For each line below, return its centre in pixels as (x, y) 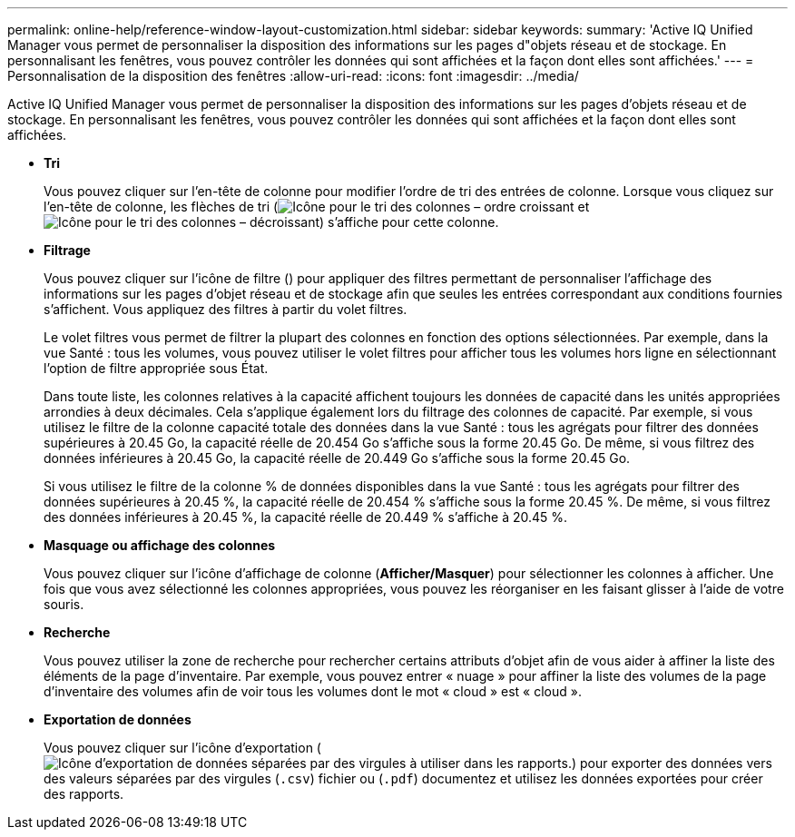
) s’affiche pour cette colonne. (409, 222)
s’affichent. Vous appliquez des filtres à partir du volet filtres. (226, 309)
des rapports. (84, 794)
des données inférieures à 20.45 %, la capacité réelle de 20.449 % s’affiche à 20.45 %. (306, 517)
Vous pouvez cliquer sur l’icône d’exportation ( (182, 748)
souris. (64, 604)
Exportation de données (118, 719)
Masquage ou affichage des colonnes (160, 545)
